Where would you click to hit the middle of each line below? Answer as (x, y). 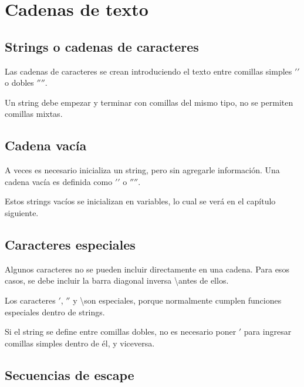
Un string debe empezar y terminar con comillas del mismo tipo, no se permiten (149, 102)
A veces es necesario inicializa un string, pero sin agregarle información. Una (142, 170)
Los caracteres (30, 300)
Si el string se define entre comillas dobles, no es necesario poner (121, 332)
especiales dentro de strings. (55, 312)
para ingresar (268, 332)
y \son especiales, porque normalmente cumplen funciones (177, 300)
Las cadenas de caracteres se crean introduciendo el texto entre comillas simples (148, 71)
